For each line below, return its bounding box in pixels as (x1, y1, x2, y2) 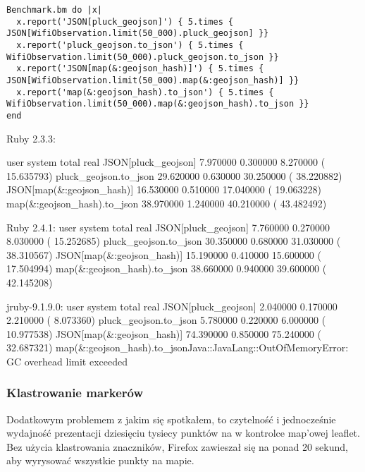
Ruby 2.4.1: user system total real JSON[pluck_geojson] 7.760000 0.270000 (6, 219, 330, 234)
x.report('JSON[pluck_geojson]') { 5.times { (16, 16, 234, 27)
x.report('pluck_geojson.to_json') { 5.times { (16, 40, 244, 50)
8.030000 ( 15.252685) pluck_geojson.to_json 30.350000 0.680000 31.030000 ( (6, 234, 341, 248)
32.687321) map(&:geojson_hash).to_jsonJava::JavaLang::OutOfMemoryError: (6, 340, 349, 355)
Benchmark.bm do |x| (6, 5, 103, 15)
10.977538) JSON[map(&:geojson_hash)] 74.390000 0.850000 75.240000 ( (6, 326, 321, 341)
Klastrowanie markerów (6, 384, 144, 401)
